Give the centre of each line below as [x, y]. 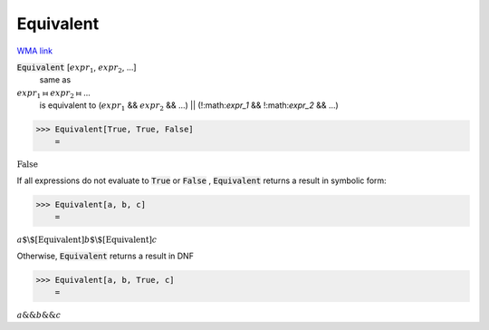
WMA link [35, 51]
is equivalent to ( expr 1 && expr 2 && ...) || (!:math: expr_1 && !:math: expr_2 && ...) [189, 106]
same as [55, 80]
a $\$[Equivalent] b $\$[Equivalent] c [87, 240]
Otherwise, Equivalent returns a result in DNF [105, 256]
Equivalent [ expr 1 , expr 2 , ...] [77, 68]
